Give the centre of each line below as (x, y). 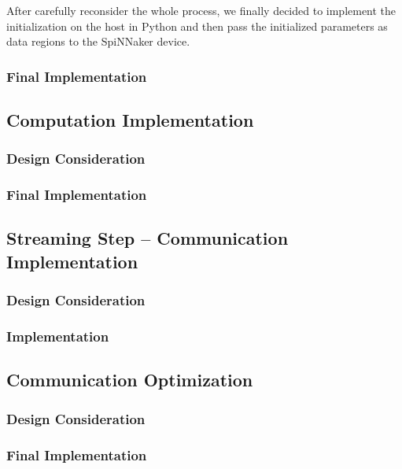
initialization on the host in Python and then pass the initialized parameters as (197, 26)
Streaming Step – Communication (148, 238)
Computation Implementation (130, 120)
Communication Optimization (130, 380)
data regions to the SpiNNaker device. (98, 41)
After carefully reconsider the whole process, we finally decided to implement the (201, 10)
